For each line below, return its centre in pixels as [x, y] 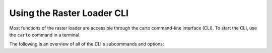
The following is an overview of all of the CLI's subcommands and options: [87, 44]
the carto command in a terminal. [45, 34]
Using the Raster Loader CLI [69, 13]
